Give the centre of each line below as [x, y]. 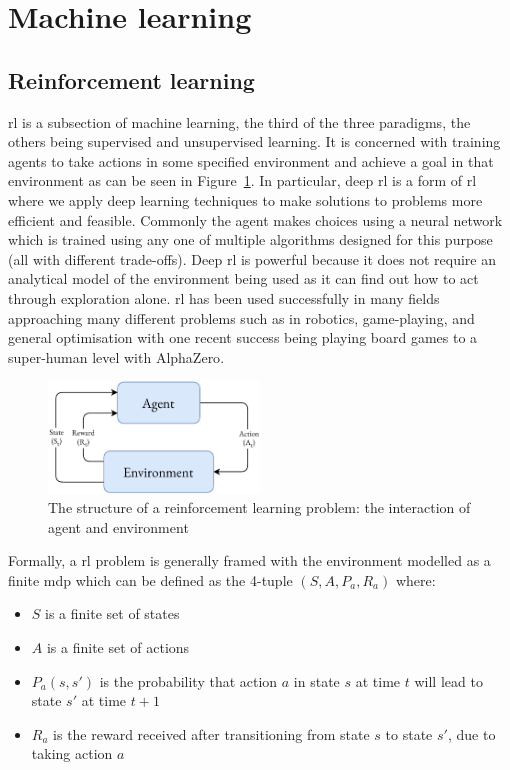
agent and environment [118, 526]
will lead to [448, 680]
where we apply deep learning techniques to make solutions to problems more [245, 199]
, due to [471, 733]
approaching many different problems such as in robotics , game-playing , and [241, 317]
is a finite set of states [112, 613]
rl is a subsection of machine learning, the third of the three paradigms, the [239, 121]
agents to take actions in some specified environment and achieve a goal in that [251, 160]
